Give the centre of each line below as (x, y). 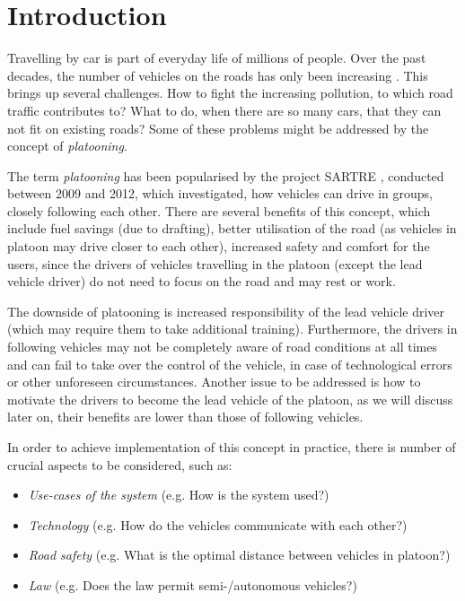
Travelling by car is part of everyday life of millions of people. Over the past (217, 58)
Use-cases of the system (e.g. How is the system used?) (179, 495)
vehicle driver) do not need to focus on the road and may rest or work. (202, 281)
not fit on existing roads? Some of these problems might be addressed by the (218, 128)
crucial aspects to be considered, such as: (120, 464)
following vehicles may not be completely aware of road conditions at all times (222, 347)
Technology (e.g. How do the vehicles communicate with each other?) (218, 524)
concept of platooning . (67, 146)
